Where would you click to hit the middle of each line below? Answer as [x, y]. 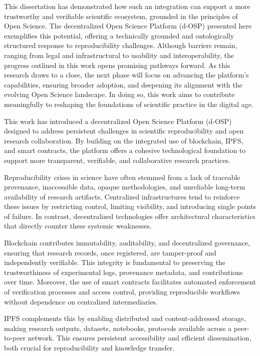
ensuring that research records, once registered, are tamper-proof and [110, 252]
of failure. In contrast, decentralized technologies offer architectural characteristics [130, 216]
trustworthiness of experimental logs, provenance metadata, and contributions [123, 272]
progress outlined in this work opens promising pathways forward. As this [117, 65]
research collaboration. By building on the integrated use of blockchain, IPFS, [124, 140]
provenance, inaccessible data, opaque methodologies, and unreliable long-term [125, 187]
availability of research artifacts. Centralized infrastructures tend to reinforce [122, 196]
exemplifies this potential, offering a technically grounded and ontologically [119, 35]
